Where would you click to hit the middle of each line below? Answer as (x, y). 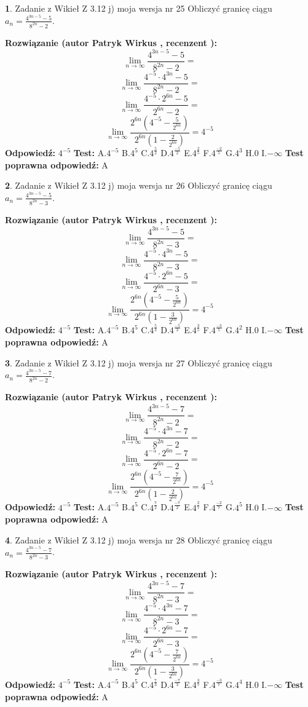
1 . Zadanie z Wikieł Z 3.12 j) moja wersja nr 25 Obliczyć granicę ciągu (139, 8)
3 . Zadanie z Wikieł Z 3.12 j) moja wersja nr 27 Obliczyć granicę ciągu (139, 362)
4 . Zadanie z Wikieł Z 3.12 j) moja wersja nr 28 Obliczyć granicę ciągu (139, 539)
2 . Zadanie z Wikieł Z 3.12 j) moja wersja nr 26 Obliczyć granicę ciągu (139, 185)
